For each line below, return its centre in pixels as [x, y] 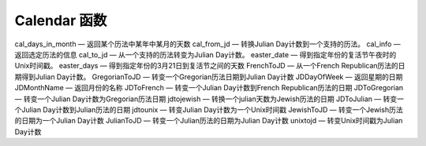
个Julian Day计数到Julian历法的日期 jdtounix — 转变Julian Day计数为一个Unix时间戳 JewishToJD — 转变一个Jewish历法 [209, 109]
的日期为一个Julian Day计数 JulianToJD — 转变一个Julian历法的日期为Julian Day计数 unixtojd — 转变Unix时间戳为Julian [209, 121]
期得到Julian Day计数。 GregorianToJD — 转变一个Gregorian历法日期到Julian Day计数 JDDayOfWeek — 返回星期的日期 [209, 77]
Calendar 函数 [61, 20]
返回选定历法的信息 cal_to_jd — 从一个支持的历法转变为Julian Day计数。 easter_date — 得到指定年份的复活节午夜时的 [206, 54]
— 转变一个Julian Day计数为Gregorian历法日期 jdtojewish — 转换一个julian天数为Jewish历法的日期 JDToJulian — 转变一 [209, 99]
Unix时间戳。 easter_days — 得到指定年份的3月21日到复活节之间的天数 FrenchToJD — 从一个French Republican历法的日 [210, 66]
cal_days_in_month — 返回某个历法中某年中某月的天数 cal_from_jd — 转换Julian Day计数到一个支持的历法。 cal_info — [208, 44]
